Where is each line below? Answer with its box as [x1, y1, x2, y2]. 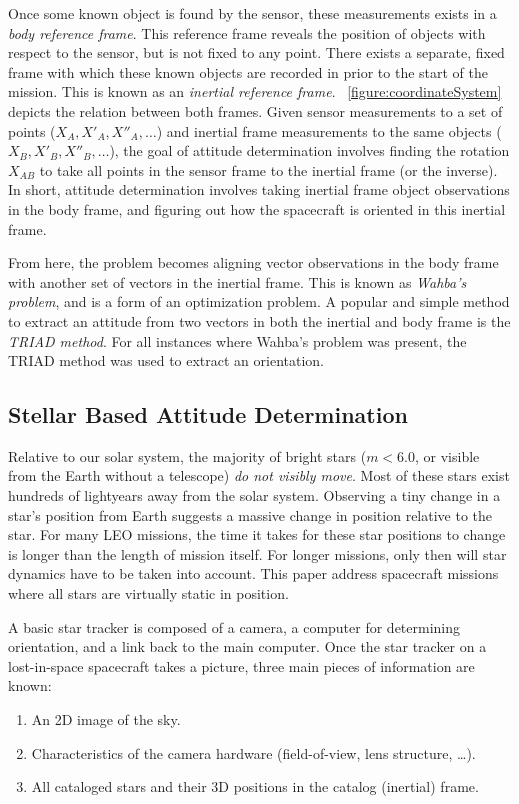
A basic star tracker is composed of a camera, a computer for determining [8, 616, 461, 637]
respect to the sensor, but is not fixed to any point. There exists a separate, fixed [8, 42, 505, 63]
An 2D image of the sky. [31, 709, 181, 730]
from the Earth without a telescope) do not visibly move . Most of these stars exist [8, 465, 510, 486]
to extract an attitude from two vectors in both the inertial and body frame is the [8, 310, 511, 331]
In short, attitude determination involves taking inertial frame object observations [8, 179, 510, 200]
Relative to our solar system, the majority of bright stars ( [8, 445, 367, 466]
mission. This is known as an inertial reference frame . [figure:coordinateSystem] [8, 81, 502, 102]
